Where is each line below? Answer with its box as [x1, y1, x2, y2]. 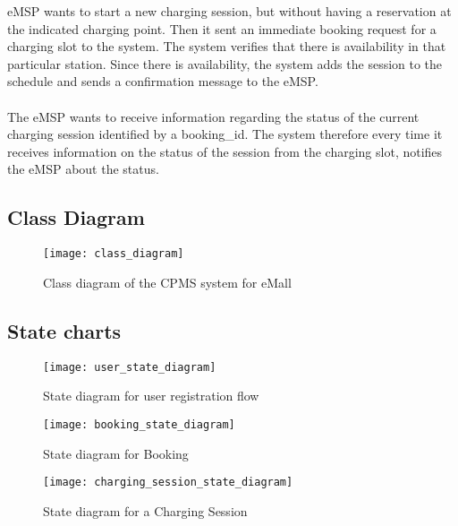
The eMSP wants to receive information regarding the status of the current [7, 107, 420, 125]
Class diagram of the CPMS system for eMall [43, 272, 292, 291]
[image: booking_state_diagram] [43, 418, 235, 431]
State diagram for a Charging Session [43, 501, 248, 520]
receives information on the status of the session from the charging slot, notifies [7, 142, 443, 160]
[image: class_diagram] [43, 247, 184, 261]
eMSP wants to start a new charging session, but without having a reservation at [7, 2, 452, 20]
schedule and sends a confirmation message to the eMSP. [7, 72, 318, 91]
